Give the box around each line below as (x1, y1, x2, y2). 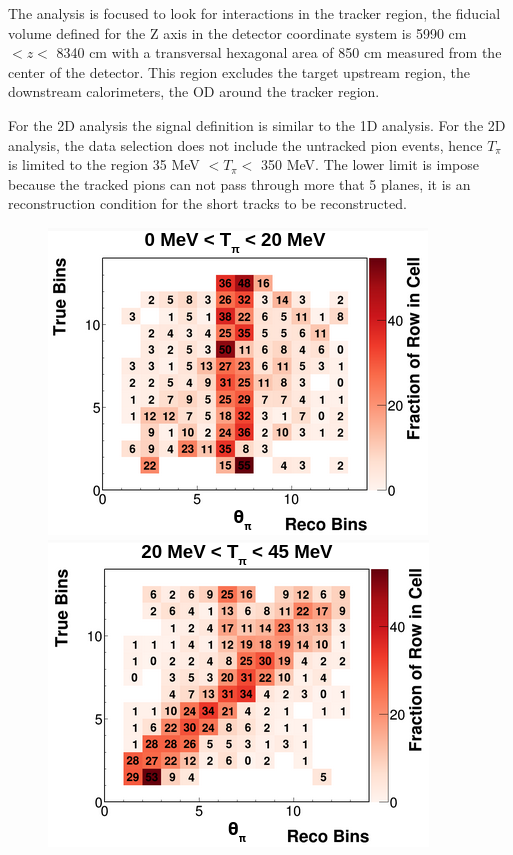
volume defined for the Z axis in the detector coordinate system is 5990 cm (8, 22, 467, 43)
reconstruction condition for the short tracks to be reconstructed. (8, 193, 407, 214)
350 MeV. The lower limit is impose (261, 154, 479, 175)
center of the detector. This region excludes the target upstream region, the (8, 61, 471, 82)
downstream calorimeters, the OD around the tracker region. (8, 81, 380, 102)
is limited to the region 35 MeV (8, 154, 200, 175)
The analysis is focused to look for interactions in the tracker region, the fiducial (8, 3, 501, 23)
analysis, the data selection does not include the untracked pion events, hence (8, 134, 483, 155)
